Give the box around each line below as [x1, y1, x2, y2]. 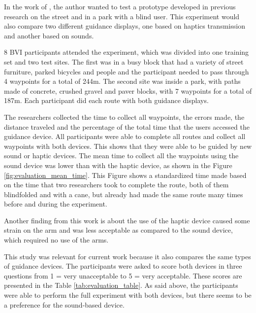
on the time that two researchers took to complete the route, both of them [4, 179, 229, 190]
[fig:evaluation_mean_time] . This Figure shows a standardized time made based [4, 170, 247, 180]
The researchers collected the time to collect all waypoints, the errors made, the [4, 111, 245, 122]
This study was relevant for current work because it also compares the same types [4, 251, 251, 261]
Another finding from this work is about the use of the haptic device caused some [4, 215, 250, 225]
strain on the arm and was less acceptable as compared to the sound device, [4, 225, 233, 235]
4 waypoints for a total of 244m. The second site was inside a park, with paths [4, 76, 241, 86]
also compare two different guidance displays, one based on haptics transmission [4, 21, 245, 31]
